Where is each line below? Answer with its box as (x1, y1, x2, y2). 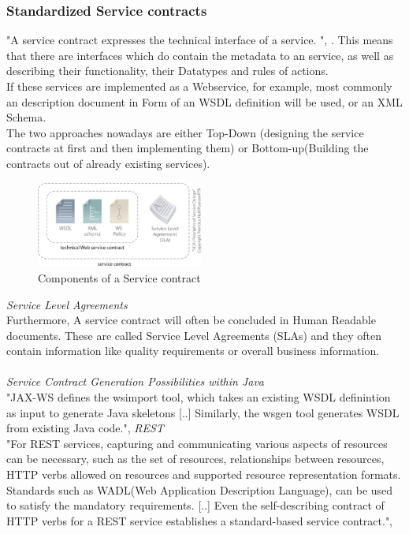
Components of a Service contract (38, 269, 201, 286)
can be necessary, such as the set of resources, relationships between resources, (6, 450, 385, 467)
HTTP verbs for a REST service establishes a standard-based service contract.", (6, 512, 393, 528)
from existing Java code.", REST (6, 420, 164, 436)
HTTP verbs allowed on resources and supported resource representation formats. (6, 466, 401, 483)
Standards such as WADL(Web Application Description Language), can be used (6, 481, 393, 498)
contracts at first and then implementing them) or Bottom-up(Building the (6, 140, 369, 156)
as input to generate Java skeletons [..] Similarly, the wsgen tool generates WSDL (6, 404, 400, 420)
